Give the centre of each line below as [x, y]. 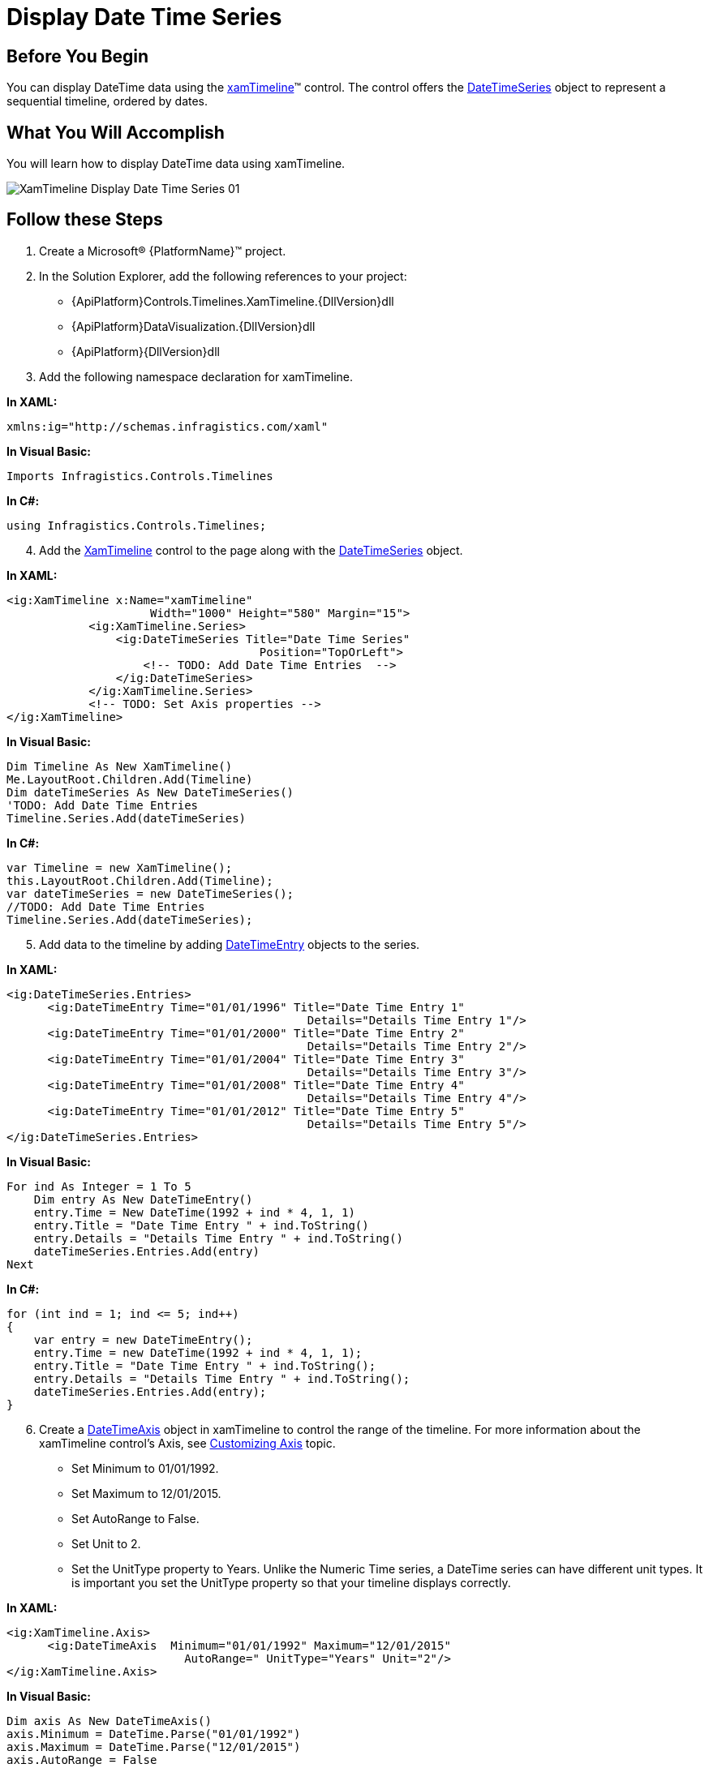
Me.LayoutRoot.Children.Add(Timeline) [130, 779]
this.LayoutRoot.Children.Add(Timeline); [140, 880]
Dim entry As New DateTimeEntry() [143, 1199]
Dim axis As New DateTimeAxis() [109, 1721]
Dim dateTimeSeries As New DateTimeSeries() [150, 792]
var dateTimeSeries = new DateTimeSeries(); [150, 893]
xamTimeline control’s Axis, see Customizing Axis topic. [187, 1443]
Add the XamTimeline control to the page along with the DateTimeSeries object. [251, 550]
